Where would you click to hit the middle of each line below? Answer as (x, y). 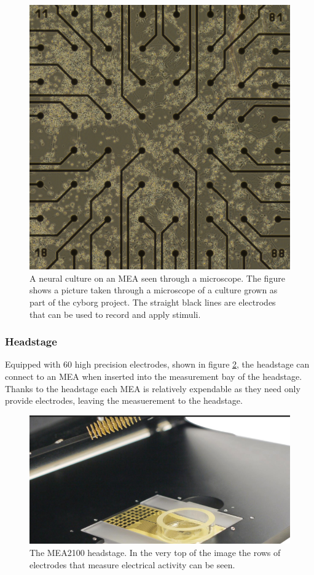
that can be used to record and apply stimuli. (115, 314)
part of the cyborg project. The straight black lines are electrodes (153, 302)
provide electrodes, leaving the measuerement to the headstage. (124, 400)
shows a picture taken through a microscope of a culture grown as (154, 290)
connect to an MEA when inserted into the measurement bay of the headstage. (154, 376)
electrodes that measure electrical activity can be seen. (132, 564)
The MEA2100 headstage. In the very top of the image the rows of (155, 552)
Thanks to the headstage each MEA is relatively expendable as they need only (153, 388)
